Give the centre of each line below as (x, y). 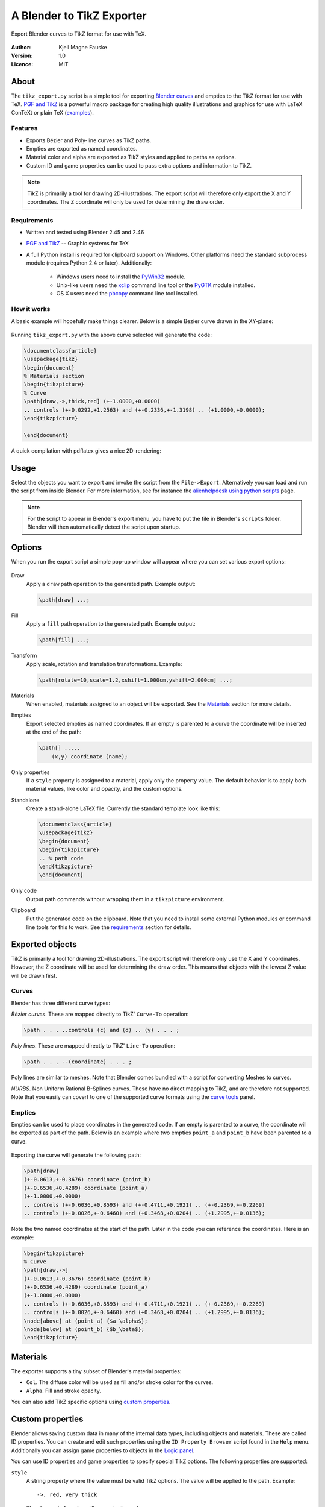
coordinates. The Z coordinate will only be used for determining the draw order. (126, 201)
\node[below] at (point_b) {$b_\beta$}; (84, 1329)
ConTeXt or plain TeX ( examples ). (53, 113)
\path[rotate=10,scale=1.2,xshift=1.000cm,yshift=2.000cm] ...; (136, 680)
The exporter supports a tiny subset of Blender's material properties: (96, 1371)
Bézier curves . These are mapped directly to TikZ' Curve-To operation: (100, 1014)
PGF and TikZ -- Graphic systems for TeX (78, 244)
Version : (22, 56)
